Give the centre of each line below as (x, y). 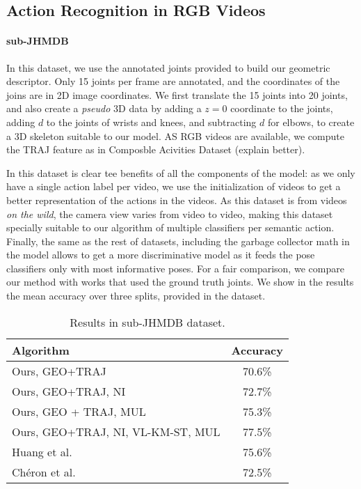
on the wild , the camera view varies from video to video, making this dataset (170, 214)
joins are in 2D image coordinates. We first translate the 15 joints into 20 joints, (177, 94)
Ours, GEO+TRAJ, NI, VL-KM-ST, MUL (116, 431)
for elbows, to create (311, 122)
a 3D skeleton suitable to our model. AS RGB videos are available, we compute (175, 135)
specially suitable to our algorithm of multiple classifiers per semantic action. (170, 227)
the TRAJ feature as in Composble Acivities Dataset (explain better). (156, 149)
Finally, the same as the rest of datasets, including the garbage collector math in (178, 241)
